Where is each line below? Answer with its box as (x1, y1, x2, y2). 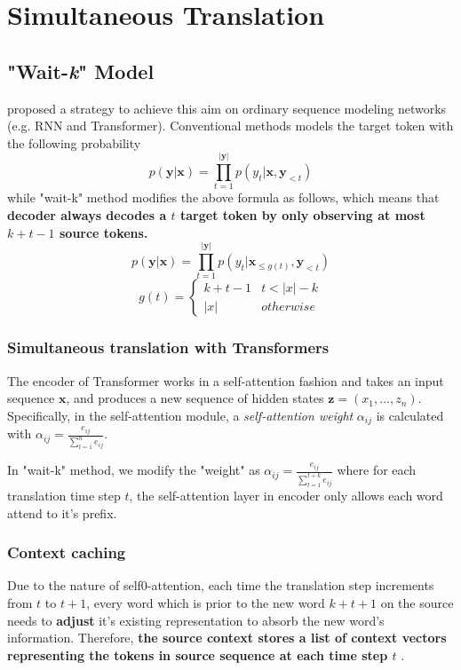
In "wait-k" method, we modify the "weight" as (7, 461, 260, 479)
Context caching (7, 541, 126, 564)
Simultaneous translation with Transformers (7, 336, 330, 359)
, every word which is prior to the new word (86, 593, 325, 611)
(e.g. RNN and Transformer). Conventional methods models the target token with (7, 116, 454, 135)
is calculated (376, 406, 444, 424)
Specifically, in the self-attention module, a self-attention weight (7, 406, 354, 424)
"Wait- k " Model (7, 57, 155, 84)
